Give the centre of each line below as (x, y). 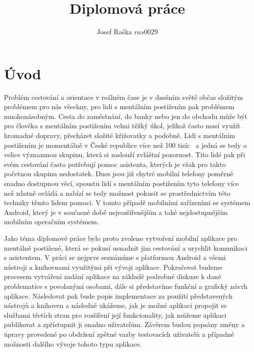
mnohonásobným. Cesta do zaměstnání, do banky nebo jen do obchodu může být (126, 116)
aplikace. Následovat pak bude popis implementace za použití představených (118, 295)
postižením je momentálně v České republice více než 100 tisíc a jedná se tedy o (126, 145)
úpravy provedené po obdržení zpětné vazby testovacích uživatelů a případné (119, 334)
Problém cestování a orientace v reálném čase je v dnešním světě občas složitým (124, 97)
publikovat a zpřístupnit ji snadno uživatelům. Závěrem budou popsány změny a (124, 324)
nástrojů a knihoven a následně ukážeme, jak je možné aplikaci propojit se (115, 305)
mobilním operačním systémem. (51, 222)
